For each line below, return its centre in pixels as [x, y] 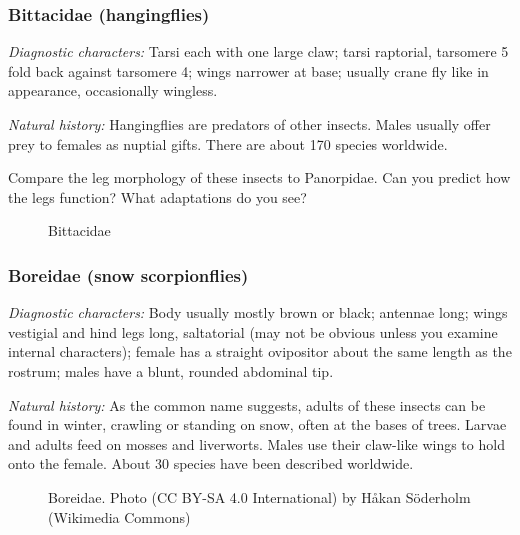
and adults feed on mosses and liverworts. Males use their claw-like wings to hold [256, 443]
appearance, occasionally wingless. [113, 90]
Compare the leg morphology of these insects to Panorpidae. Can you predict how [259, 177]
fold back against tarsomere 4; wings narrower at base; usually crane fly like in [248, 70]
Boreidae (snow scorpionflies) [128, 274]
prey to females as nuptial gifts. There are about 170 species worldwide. [228, 143]
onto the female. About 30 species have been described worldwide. [211, 463]
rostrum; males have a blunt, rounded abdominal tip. [171, 370]
